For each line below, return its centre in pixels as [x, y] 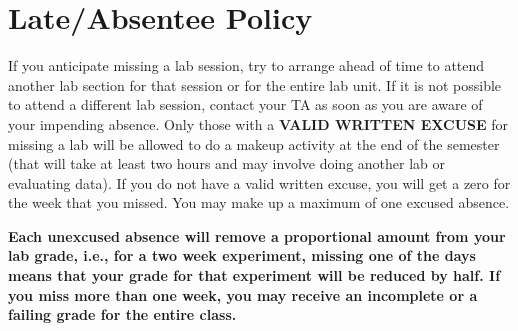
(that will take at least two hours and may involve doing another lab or [226, 163]
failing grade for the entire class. [122, 314]
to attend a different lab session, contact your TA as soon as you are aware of [245, 104]
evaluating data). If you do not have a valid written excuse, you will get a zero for [259, 182]
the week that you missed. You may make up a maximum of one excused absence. [259, 202]
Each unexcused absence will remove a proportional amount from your [257, 235]
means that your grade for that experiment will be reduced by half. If [254, 275]
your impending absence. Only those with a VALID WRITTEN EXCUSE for [258, 123]
